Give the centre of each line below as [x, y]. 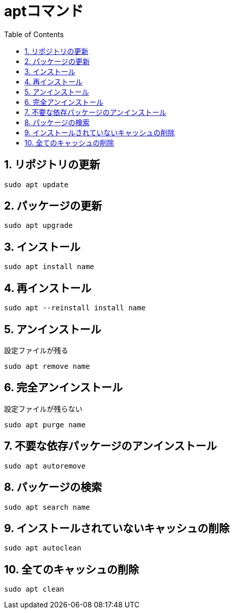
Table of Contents [34, 34]
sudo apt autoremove [45, 466]
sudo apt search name [47, 507]
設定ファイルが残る [36, 350]
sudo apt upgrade [38, 226]
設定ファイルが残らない [43, 408]
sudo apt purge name [45, 425]
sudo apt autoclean [43, 548]
